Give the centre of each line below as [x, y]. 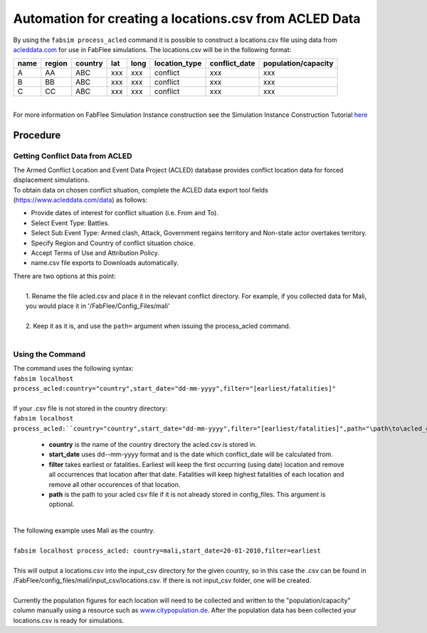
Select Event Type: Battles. [70, 223]
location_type [178, 63]
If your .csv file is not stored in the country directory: [90, 408]
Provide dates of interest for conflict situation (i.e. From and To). [125, 213]
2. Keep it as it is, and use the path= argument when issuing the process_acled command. [158, 326]
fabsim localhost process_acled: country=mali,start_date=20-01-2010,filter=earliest [167, 550]
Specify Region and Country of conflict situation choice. [113, 243]
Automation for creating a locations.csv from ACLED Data [187, 19]
